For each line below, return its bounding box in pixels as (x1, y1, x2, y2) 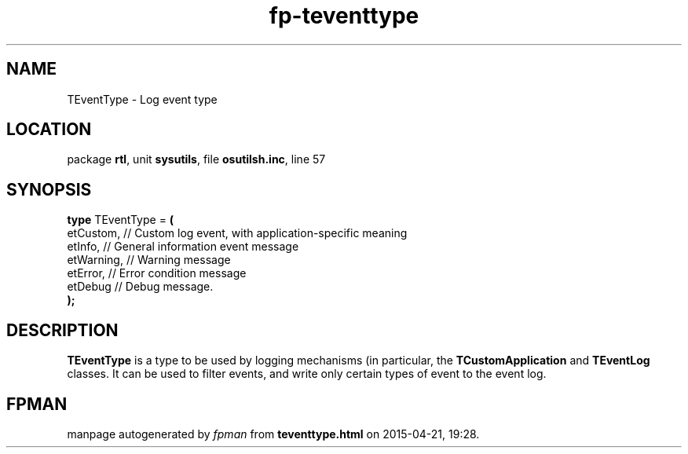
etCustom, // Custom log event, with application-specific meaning (67, 226, 408, 240)
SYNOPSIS (6, 179, 92, 200)
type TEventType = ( (67, 213, 174, 227)
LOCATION (6, 119, 92, 140)
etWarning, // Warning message (67, 253, 231, 267)
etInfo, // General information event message (67, 240, 299, 254)
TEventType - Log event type (67, 92, 218, 106)
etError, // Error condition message (67, 266, 247, 280)
